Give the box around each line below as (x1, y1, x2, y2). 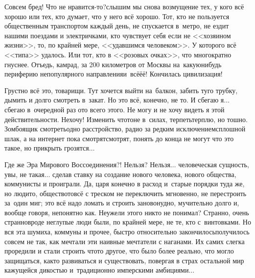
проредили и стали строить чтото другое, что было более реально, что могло (4, 246, 234, 256)
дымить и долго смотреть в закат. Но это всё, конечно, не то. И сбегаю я (4, 95, 224, 105)
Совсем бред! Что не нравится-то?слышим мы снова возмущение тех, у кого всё (4, 1, 244, 11)
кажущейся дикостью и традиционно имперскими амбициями (4, 265, 189, 275)
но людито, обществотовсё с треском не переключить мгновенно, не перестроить (4, 188, 247, 198)
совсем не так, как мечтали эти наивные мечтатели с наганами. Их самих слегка (4, 236, 245, 246)
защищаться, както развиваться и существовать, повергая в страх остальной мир (4, 255, 244, 265)
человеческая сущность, (178, 159, 249, 169)
